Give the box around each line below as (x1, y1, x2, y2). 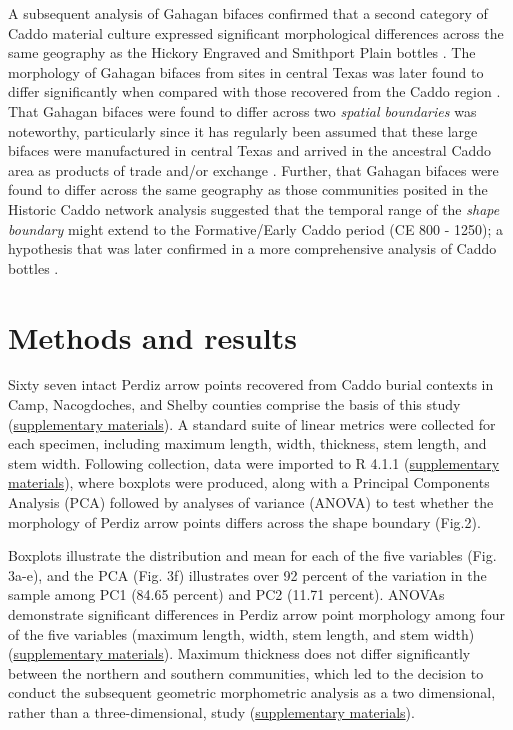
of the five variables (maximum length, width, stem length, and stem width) (8, 623, 475, 644)
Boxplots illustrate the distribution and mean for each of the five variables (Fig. (8, 545, 497, 566)
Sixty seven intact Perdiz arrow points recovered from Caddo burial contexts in (8, 374, 494, 395)
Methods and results (8, 316, 298, 357)
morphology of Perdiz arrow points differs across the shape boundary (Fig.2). (8, 511, 481, 532)
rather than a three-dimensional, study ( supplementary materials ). (8, 701, 415, 722)
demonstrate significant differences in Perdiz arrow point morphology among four (8, 603, 505, 624)
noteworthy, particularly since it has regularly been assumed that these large (8, 120, 478, 141)
